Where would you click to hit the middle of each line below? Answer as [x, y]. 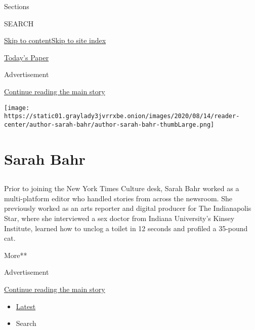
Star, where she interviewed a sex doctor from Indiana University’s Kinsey [119, 218]
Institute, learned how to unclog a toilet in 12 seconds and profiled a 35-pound [126, 228]
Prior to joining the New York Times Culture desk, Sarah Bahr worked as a [122, 188]
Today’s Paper [27, 57]
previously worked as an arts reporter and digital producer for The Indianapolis [128, 208]
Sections [17, 6]
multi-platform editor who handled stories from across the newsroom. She [118, 198]
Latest [26, 306]
